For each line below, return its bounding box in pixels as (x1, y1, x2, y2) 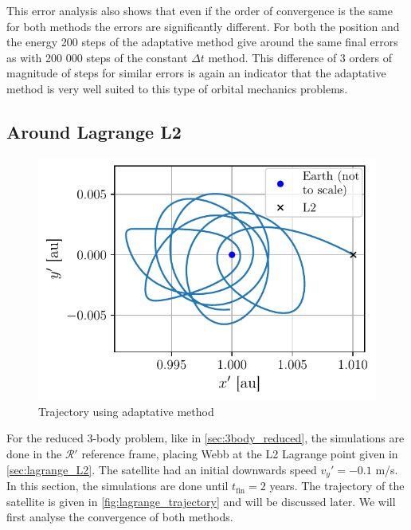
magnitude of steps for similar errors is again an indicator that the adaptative (6, 65, 386, 81)
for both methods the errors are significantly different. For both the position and (6, 18, 400, 34)
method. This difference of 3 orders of (208, 49, 392, 65)
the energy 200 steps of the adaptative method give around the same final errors (6, 33, 398, 50)
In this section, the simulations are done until (6, 477, 229, 494)
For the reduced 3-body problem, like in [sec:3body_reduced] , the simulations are (6, 430, 405, 446)
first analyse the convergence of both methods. (6, 508, 233, 525)
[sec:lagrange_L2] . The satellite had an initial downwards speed (6, 461, 317, 477)
